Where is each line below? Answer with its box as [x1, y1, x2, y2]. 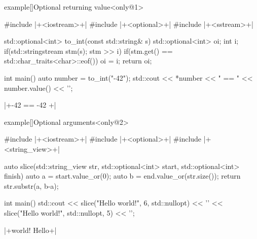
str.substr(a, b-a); [4, 180, 59, 191]
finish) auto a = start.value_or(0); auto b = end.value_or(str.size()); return [4, 170, 241, 181]
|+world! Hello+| [4, 224, 57, 235]
